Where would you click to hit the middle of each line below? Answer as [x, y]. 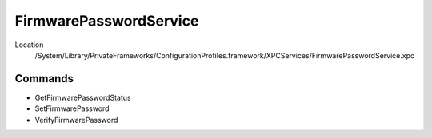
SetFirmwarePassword [72, 108]
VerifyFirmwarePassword [76, 120]
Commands [44, 79]
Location [29, 45]
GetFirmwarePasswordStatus [83, 97]
